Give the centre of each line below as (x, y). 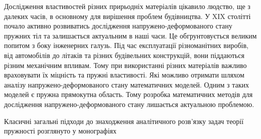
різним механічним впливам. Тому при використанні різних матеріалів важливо (125, 65)
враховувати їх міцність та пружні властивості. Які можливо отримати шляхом (124, 75)
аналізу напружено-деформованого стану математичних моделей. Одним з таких (127, 84)
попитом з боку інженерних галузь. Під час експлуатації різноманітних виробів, (126, 45)
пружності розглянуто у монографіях (60, 131)
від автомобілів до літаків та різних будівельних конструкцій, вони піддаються (124, 55)
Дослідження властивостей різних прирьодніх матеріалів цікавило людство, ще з (127, 6)
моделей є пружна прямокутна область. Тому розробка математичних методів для (128, 94)
